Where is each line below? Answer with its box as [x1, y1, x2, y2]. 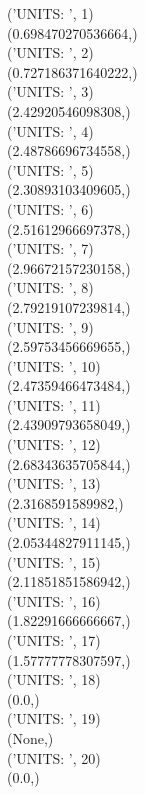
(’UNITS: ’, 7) [7, 238, 94, 259]
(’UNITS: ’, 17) [7, 630, 101, 650]
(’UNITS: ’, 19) [7, 708, 101, 729]
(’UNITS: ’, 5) [7, 159, 94, 180]
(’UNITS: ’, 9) [7, 316, 94, 337]
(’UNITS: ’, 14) [7, 512, 101, 533]
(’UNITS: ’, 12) [7, 434, 101, 455]
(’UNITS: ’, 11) [7, 394, 101, 415]
